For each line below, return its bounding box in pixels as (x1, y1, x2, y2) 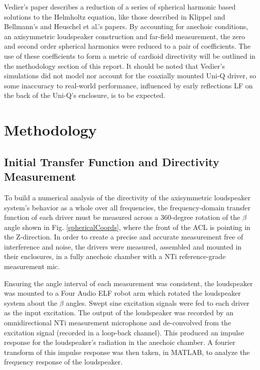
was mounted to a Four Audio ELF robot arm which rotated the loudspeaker (4, 288, 241, 298)
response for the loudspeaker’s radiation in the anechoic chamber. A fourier (4, 337, 235, 347)
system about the (4, 297, 57, 308)
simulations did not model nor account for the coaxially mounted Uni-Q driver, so (4, 70, 256, 81)
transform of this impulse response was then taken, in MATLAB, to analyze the (4, 346, 250, 357)
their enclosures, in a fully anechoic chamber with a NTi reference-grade (4, 251, 226, 262)
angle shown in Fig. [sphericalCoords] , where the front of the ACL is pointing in (4, 221, 250, 232)
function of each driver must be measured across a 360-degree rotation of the (4, 212, 240, 222)
